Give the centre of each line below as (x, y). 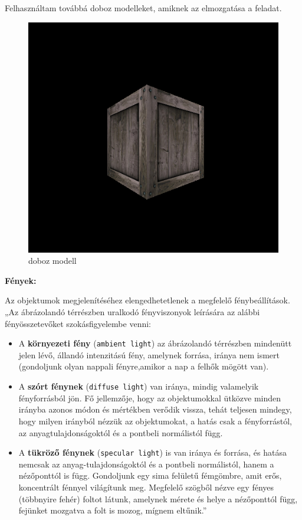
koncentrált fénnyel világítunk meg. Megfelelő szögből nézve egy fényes (146, 487)
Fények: (21, 280)
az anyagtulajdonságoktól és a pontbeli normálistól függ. (121, 432)
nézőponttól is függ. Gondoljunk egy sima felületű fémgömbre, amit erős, (150, 475)
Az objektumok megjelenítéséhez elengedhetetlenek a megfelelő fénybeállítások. (147, 300)
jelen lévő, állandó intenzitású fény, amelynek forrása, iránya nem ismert (149, 354)
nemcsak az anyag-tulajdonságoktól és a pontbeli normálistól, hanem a (146, 464)
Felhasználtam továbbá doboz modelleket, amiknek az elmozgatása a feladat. (143, 8)
